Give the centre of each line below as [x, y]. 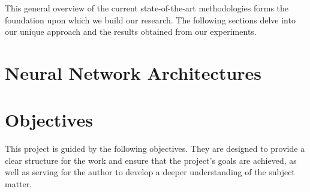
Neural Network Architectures [133, 72]
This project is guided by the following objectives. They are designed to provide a [155, 148]
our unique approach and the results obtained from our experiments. [131, 31]
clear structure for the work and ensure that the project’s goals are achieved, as [151, 160]
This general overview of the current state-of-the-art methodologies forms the [147, 8]
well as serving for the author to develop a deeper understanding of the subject [150, 172]
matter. [19, 184]
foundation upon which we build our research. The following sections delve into [150, 19]
